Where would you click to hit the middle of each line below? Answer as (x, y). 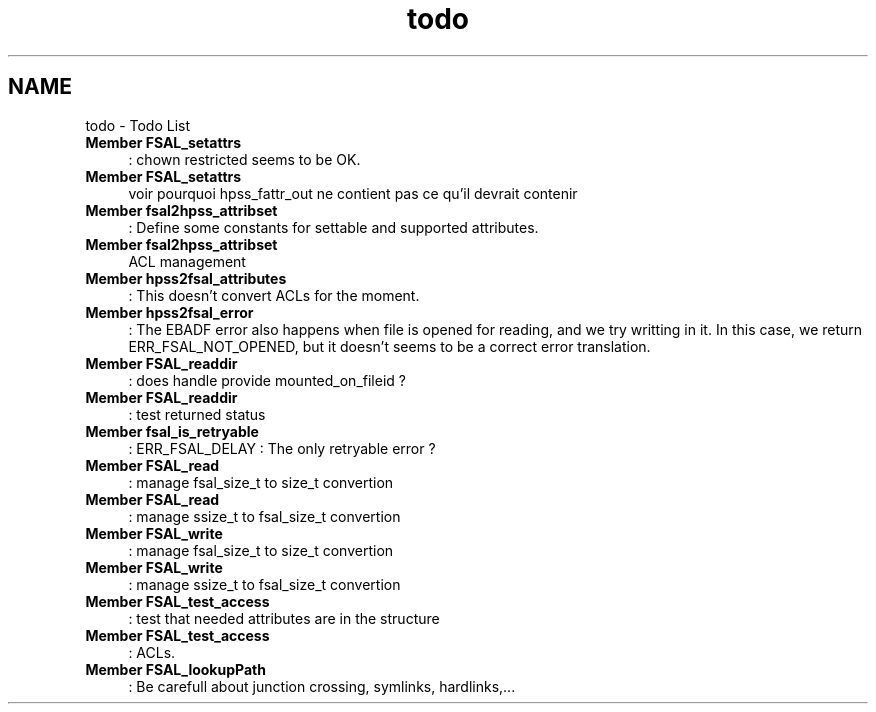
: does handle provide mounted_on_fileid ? (267, 380)
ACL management (187, 261)
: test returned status (197, 414)
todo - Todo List (138, 125)
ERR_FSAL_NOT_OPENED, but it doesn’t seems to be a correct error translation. (389, 346)
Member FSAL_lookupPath (175, 669)
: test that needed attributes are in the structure (284, 618)
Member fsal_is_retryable (172, 431)
